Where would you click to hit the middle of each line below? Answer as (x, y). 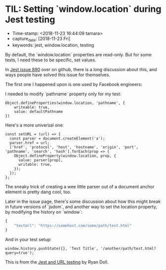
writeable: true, (32, 107)
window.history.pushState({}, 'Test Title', (52, 249)
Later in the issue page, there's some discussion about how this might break (83, 201)
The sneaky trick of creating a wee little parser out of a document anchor (80, 186)
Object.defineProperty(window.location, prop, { (65, 156)
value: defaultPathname (39, 112)
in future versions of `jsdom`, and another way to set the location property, (81, 207)
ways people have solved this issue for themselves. (58, 75)
